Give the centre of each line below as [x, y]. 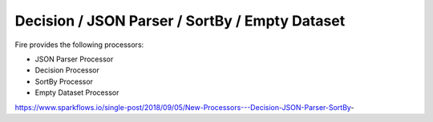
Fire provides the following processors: [79, 45]
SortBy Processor [64, 81]
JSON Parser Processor [74, 59]
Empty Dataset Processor [77, 92]
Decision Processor [67, 70]
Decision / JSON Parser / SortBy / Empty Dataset [180, 21]
